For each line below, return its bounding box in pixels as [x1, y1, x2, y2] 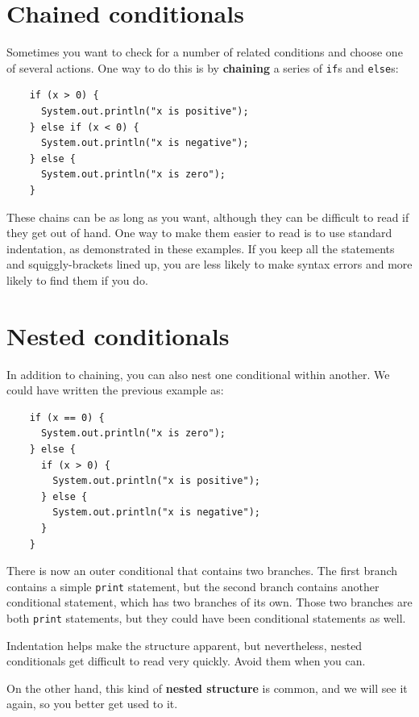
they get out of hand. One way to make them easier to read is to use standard [6, 224, 392, 241]
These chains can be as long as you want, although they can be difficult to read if [6, 208, 409, 225]
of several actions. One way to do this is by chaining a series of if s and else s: [6, 59, 399, 76]
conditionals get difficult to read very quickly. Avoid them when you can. [6, 652, 366, 669]
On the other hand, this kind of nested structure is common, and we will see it [6, 679, 408, 696]
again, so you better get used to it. [6, 695, 178, 712]
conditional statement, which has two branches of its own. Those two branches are [6, 594, 413, 611]
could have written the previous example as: [6, 381, 224, 398]
